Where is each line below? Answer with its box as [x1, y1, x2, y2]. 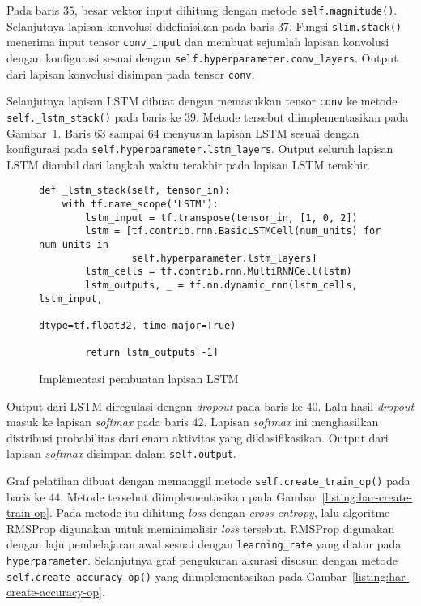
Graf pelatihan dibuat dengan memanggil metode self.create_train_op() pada [6, 472, 410, 489]
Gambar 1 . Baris [6, 124, 91, 141]
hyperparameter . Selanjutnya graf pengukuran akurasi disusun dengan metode [6, 552, 398, 569]
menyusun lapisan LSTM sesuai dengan [163, 124, 359, 141]
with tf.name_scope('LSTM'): [62, 198, 219, 211]
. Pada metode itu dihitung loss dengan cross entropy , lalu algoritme [49, 504, 390, 521]
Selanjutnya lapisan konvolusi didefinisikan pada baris [6, 17, 274, 34]
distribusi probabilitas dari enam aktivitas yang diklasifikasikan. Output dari [6, 429, 389, 446]
